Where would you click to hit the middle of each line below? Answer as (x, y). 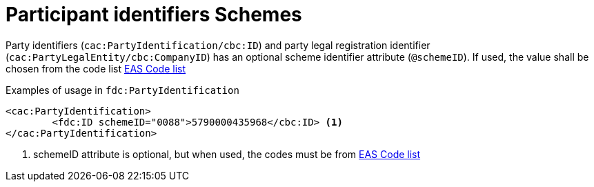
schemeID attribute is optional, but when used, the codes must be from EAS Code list (227, 154)
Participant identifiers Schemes (154, 14)
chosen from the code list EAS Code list (96, 68)
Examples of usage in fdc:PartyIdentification (122, 90)
